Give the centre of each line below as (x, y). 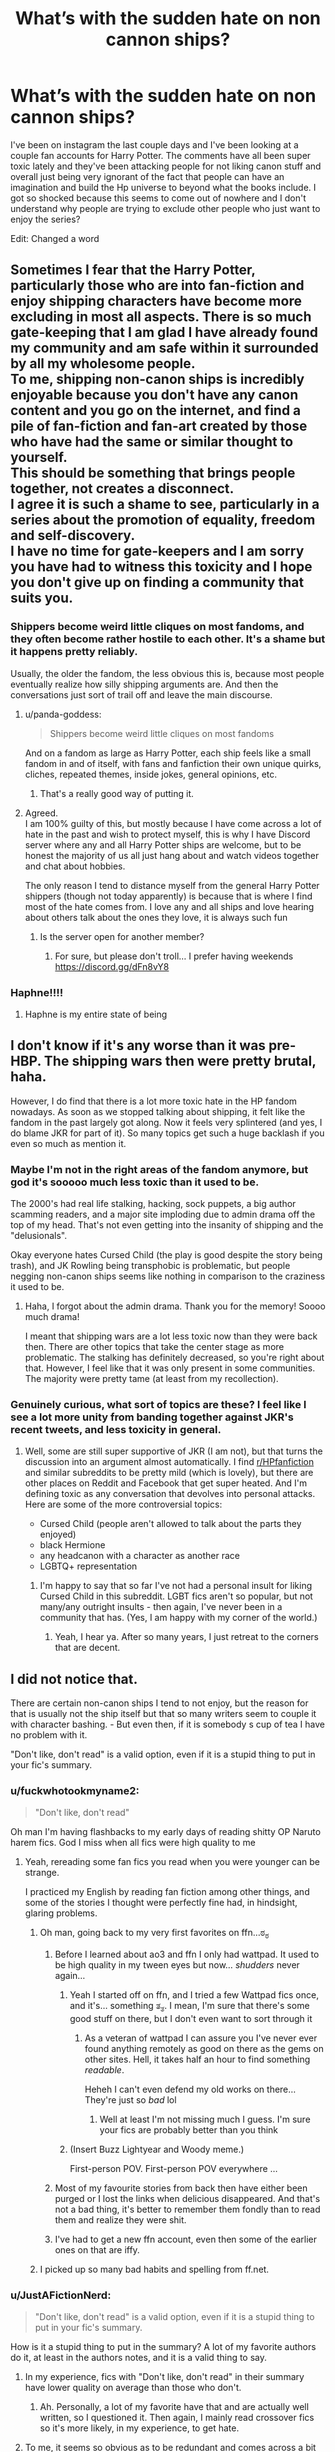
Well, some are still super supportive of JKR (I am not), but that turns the (173, 1451)
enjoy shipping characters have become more (156, 301)
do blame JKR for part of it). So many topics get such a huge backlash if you (167, 1133)
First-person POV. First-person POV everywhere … (173, 2169)
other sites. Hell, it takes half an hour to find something (197, 2059)
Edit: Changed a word (55, 238)
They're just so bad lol (130, 2100)
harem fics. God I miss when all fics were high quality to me (133, 1843)
